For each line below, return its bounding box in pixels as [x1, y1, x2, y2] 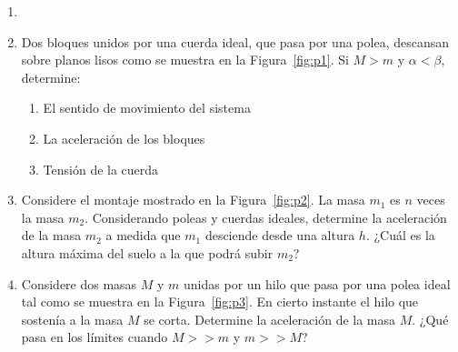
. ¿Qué [412, 309, 449, 328]
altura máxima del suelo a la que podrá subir [21, 243, 274, 262]
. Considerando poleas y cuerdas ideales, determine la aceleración [85, 207, 447, 226]
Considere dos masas [21, 274, 137, 293]
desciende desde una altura [204, 226, 355, 245]
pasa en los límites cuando [21, 327, 168, 347]
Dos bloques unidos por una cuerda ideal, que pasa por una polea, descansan [21, 32, 449, 51]
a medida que [105, 226, 181, 245]
